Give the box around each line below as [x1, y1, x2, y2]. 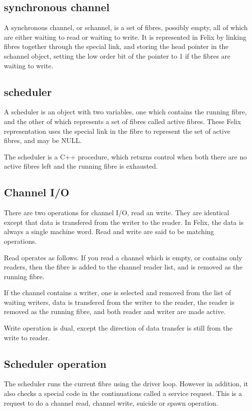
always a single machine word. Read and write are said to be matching [4, 226, 214, 237]
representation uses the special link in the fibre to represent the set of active [4, 126, 231, 136]
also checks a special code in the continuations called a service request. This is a [4, 388, 242, 398]
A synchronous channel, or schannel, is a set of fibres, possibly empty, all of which [4, 22, 248, 32]
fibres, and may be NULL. [4, 135, 82, 145]
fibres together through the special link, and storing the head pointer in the [4, 41, 229, 51]
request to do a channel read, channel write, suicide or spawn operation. [4, 397, 218, 408]
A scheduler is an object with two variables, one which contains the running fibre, [4, 107, 247, 117]
